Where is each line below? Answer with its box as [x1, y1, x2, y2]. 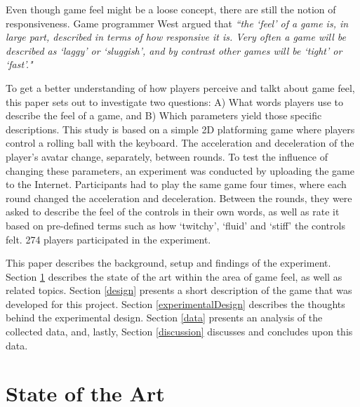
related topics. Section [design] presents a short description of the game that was [6, 283, 352, 298]
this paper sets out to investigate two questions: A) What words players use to [6, 94, 344, 109]
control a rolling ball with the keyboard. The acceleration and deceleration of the [6, 135, 354, 150]
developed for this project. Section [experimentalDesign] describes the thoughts [6, 296, 345, 311]
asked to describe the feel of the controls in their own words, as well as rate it [6, 204, 340, 219]
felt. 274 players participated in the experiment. [6, 232, 211, 246]
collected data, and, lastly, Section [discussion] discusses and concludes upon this [6, 324, 353, 339]
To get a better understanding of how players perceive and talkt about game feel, [6, 80, 355, 95]
